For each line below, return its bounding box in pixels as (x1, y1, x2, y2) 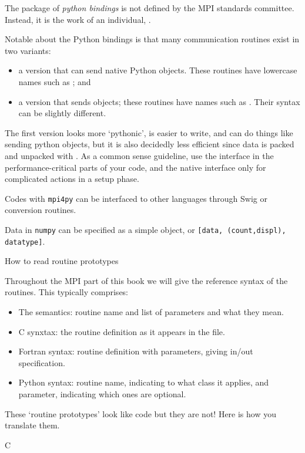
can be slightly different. (18, 107, 106, 119)
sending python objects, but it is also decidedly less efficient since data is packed (5, 138, 294, 150)
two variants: (5, 44, 51, 56)
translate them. (5, 419, 60, 431)
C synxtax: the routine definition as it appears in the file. (18, 325, 225, 337)
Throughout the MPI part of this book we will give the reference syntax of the (5, 274, 288, 286)
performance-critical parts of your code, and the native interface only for (5, 161, 266, 173)
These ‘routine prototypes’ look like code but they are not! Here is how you (5, 407, 276, 420)
